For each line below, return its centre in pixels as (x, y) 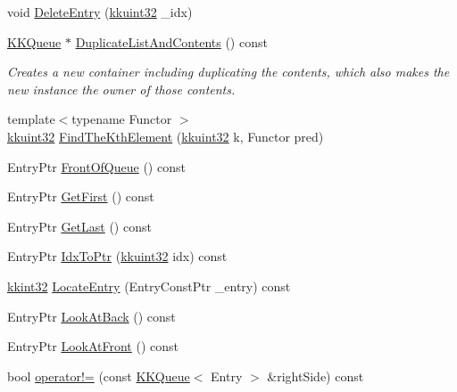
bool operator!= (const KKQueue (99, 376)
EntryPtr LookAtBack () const (91, 316)
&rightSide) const (316, 376)
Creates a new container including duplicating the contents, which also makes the (228, 72)
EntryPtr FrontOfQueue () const (96, 166)
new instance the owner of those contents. (121, 89)
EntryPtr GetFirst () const (81, 196)
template (31, 119)
